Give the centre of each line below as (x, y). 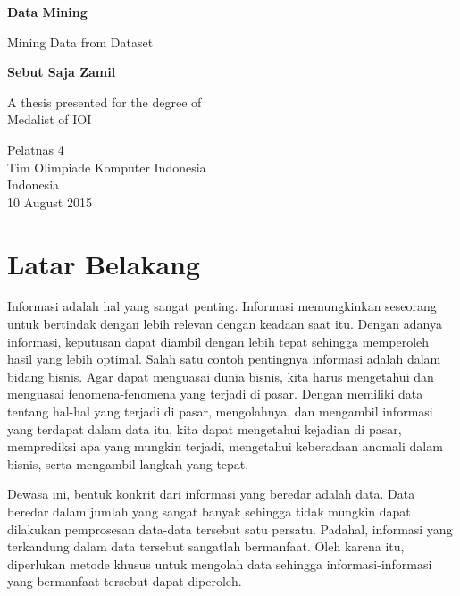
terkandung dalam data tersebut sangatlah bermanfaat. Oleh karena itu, (206, 546)
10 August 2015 (50, 201)
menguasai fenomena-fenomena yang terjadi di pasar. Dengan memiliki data (215, 394)
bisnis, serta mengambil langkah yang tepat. (128, 463)
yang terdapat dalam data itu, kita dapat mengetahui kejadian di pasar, (205, 428)
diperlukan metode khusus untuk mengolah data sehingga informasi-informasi (220, 563)
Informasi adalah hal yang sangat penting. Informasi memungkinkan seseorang (222, 306)
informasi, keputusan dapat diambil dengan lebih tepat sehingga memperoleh (218, 341)
